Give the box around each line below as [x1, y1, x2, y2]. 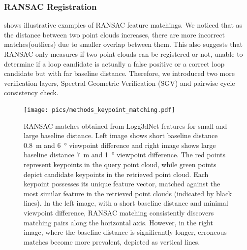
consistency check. [4, 87, 59, 98]
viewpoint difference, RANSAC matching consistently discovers [24, 207, 214, 217]
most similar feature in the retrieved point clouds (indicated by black [24, 188, 232, 198]
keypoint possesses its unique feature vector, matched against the [24, 179, 220, 189]
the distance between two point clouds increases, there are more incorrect [4, 29, 225, 39]
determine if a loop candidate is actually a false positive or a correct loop [4, 58, 225, 69]
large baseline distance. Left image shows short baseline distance [24, 130, 218, 141]
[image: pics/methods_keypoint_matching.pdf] [24, 106, 175, 113]
